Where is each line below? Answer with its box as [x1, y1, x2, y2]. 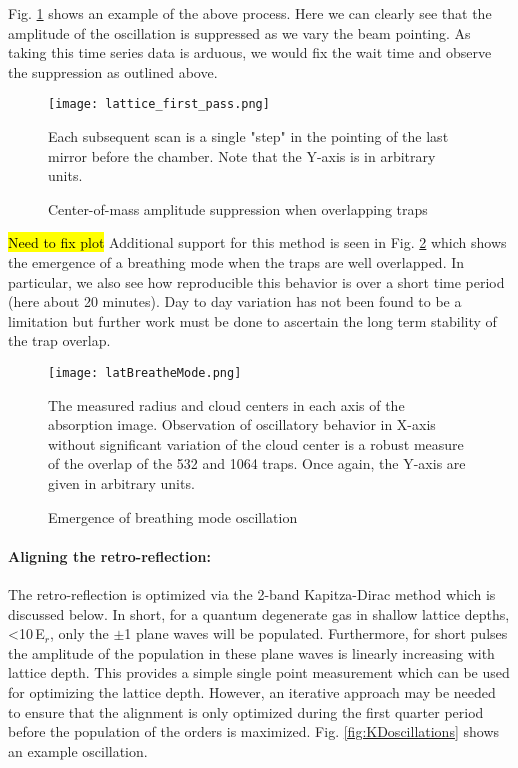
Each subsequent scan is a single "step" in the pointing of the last [48, 126, 449, 147]
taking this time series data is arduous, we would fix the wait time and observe [8, 42, 492, 63]
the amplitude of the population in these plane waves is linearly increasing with [8, 642, 495, 663]
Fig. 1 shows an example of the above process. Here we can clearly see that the [8, 3, 492, 23]
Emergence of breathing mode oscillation [48, 506, 298, 527]
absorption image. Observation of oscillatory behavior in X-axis [48, 414, 436, 435]
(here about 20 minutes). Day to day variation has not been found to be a [8, 291, 462, 312]
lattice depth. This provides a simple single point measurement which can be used [8, 662, 510, 683]
